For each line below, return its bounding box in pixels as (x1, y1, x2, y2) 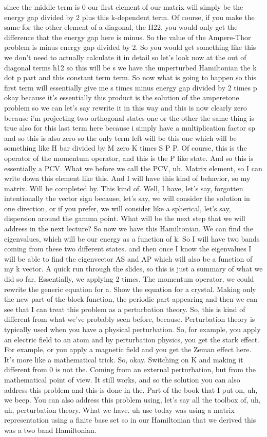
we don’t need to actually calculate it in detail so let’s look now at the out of (4, 51, 246, 62)
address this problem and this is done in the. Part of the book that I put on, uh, (4, 384, 258, 395)
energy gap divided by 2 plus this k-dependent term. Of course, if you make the (4, 11, 255, 22)
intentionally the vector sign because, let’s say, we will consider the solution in (4, 193, 250, 204)
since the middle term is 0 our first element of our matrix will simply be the (4, 2, 243, 12)
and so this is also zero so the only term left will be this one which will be (4, 132, 237, 143)
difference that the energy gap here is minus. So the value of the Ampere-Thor (4, 31, 251, 42)
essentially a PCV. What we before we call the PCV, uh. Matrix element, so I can (4, 162, 262, 173)
